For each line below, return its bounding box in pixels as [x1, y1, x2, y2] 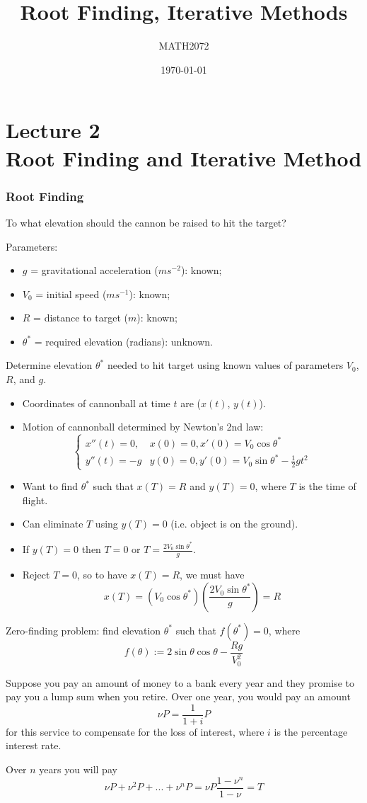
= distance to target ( [33, 310, 128, 325]
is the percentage [274, 724, 348, 739]
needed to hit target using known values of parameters [107, 358, 344, 372]
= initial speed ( [35, 286, 107, 301]
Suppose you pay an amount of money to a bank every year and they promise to [6, 675, 354, 690]
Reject [22, 567, 50, 582]
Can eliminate [22, 516, 83, 531]
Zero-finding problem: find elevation [6, 622, 161, 637]
